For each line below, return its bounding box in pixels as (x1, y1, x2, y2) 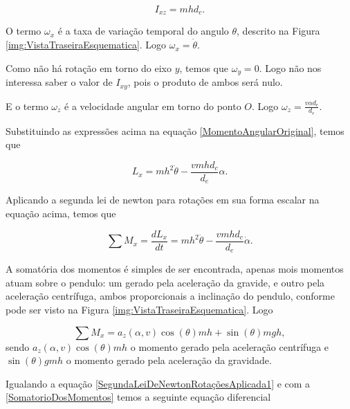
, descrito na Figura (237, 24, 320, 38)
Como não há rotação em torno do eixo (6, 60, 172, 75)
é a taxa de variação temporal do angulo (57, 24, 229, 38)
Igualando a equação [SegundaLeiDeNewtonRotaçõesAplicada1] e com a (6, 376, 311, 390)
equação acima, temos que (6, 206, 116, 221)
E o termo (6, 98, 48, 113)
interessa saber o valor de (6, 75, 113, 89)
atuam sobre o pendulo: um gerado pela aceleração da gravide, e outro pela (6, 275, 325, 289)
